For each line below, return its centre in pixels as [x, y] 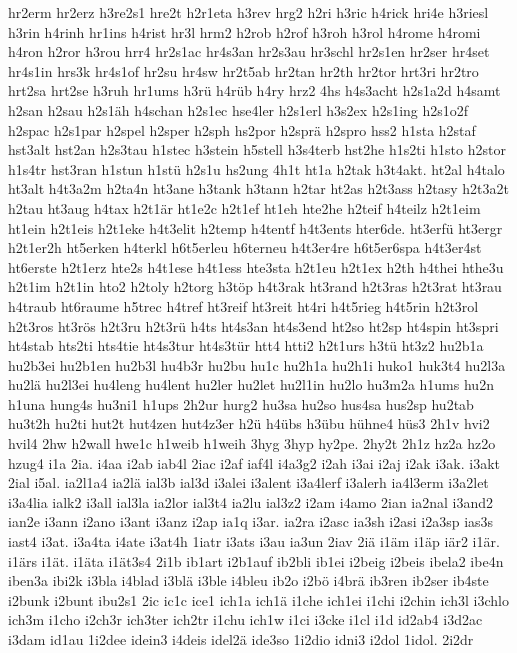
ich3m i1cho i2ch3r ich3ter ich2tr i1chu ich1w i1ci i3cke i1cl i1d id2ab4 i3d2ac [245, 619]
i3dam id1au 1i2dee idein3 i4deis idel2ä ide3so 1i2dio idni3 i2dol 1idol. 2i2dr [241, 639]
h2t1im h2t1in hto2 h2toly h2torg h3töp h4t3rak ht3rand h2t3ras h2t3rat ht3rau [255, 286]
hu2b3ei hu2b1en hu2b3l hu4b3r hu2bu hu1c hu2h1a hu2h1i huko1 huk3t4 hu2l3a [257, 364]
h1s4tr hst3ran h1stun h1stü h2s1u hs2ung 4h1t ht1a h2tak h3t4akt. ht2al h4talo [256, 168]
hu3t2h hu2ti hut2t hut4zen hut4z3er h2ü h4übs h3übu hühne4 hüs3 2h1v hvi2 [249, 423]
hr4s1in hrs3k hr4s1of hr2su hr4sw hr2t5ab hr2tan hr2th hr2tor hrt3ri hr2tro [243, 70]
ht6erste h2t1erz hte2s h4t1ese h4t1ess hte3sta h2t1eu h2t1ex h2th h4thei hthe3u [256, 266]
